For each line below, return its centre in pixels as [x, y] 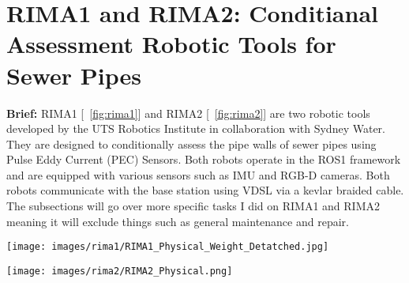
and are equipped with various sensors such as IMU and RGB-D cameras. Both [198, 174]
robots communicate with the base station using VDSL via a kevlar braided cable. [205, 190]
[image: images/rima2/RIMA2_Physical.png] [120, 271]
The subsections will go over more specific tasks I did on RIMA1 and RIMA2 [193, 206]
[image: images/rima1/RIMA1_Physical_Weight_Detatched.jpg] [168, 247]
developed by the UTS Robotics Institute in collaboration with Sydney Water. [196, 128]
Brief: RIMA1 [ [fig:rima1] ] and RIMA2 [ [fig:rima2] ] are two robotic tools [188, 113]
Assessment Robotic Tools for [171, 44]
